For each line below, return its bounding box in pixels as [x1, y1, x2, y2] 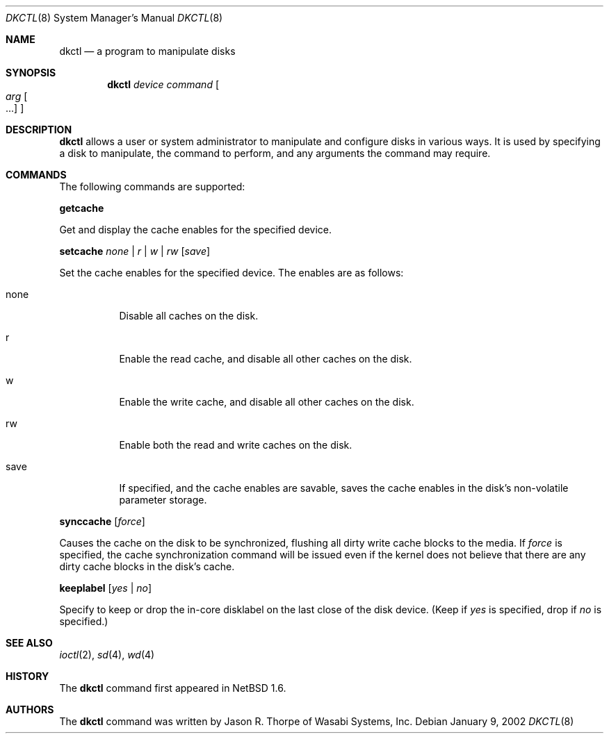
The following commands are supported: [59, 181, 245, 192]
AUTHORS [6, 704, 54, 715]
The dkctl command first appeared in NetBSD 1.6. [59, 682, 286, 694]
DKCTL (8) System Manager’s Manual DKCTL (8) [6, 12, 223, 24]
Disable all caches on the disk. [119, 310, 259, 322]
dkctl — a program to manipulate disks [59, 45, 236, 57]
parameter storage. [119, 494, 207, 506]
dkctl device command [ [107, 78, 220, 90]
